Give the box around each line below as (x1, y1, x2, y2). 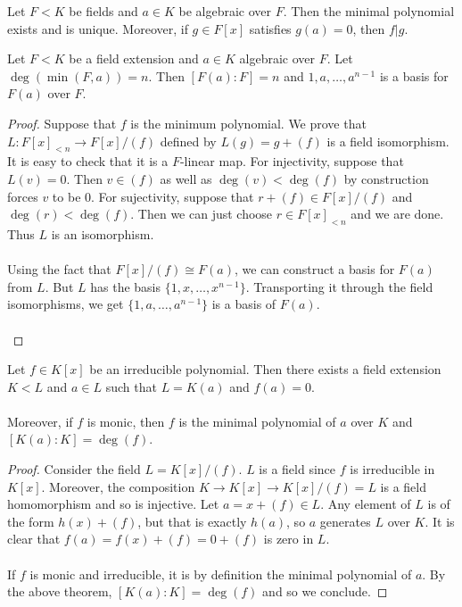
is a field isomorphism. (326, 131, 450, 150)
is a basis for (379, 66, 449, 85)
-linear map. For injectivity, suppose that (179, 152, 404, 170)
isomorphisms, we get (7, 295, 124, 313)
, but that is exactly (137, 511, 247, 530)
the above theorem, (7, 582, 112, 601)
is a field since (259, 460, 336, 478)
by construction (343, 169, 429, 187)
